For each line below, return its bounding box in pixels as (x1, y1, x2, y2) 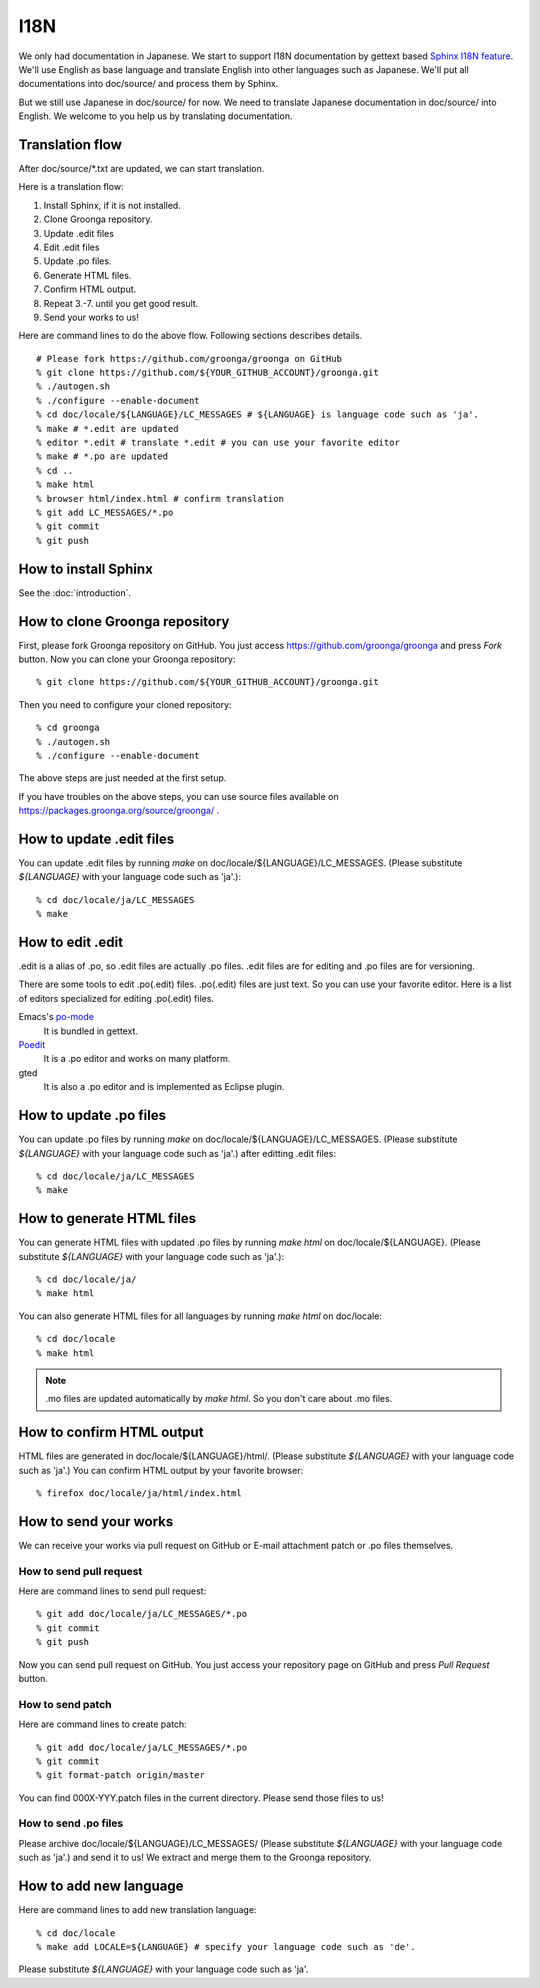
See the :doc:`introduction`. (18, 586, 132, 599)
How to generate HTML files (18, 1210, 197, 1227)
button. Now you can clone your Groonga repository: (18, 653, 236, 665)
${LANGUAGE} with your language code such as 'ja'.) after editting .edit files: (18, 1147, 337, 1159)
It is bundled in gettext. (43, 1025, 139, 1037)
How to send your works (18, 1513, 174, 1530)
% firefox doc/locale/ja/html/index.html (36, 1488, 242, 1499)
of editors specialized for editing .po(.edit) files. (18, 992, 215, 1004)
